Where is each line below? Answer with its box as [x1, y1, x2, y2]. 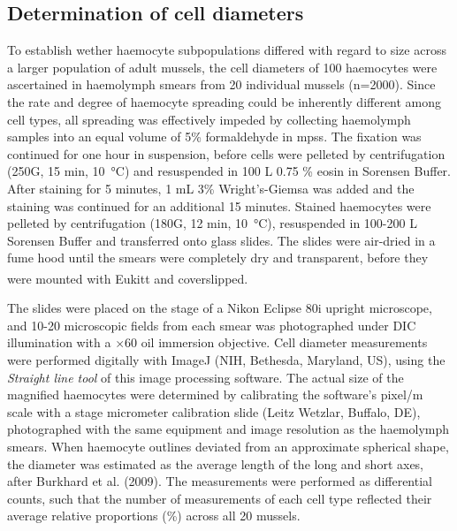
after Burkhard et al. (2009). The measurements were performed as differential [7, 472, 432, 490]
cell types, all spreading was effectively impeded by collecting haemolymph [7, 110, 411, 128]
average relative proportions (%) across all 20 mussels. [7, 506, 301, 525]
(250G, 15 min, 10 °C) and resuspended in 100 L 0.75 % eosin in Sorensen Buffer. [7, 162, 451, 180]
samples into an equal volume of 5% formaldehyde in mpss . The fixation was [7, 127, 422, 146]
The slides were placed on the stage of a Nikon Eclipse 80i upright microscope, [7, 299, 432, 317]
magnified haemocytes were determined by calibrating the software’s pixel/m [7, 385, 423, 404]
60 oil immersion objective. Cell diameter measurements [125, 333, 428, 352]
